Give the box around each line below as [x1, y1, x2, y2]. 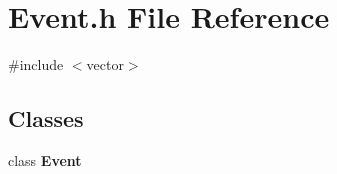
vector [86, 54, 124, 75]
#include [8, 54, 64, 75]
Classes [8, 103, 84, 134]
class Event [8, 149, 82, 170]
